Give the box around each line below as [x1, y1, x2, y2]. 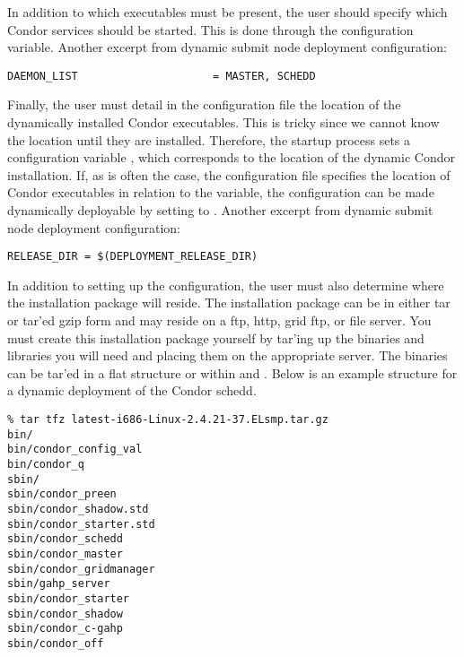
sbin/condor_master [7, 547, 123, 560]
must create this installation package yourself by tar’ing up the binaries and [7, 328, 425, 347]
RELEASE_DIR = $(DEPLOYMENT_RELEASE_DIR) [7, 250, 258, 264]
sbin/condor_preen [7, 488, 117, 501]
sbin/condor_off [7, 636, 104, 650]
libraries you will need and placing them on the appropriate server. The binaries [7, 346, 448, 365]
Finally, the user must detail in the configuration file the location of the [7, 95, 401, 114]
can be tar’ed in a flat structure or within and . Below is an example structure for [7, 363, 458, 382]
